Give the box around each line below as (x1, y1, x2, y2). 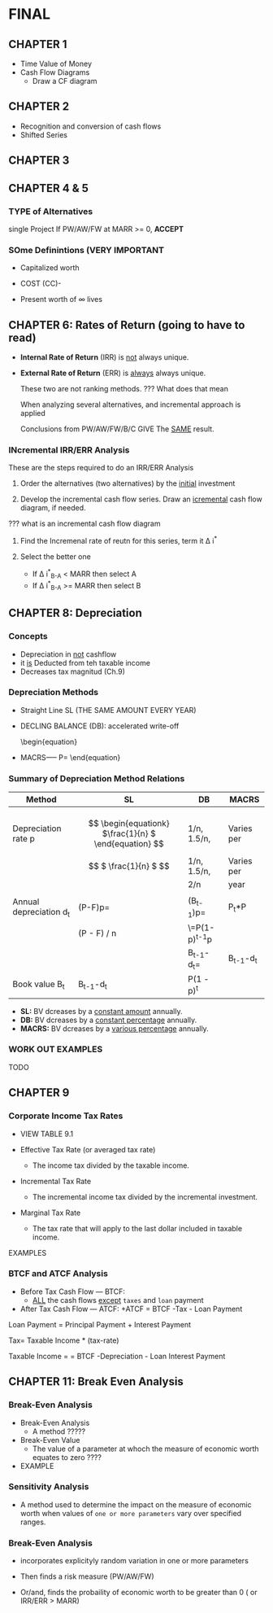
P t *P (227, 901, 247, 914)
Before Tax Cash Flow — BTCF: (19, 1287, 126, 1296)
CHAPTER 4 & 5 (8, 181, 89, 195)
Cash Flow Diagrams (19, 68, 90, 77)
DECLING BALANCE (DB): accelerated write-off (19, 721, 180, 731)
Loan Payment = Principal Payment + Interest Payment (8, 1319, 192, 1329)
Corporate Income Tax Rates (8, 1110, 123, 1121)
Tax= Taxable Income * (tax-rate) (8, 1335, 119, 1345)
